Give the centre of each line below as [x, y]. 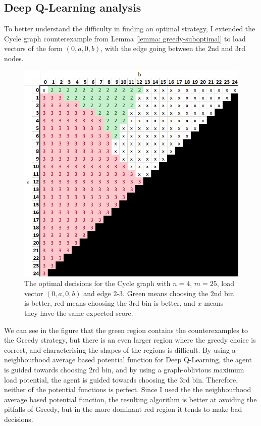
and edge [97, 293]
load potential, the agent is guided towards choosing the [91, 379]
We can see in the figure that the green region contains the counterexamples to [126, 330]
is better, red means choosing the [75, 303]
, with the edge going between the [153, 48]
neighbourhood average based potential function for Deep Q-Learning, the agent [128, 360]
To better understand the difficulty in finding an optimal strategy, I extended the [130, 29]
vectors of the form [34, 48]
